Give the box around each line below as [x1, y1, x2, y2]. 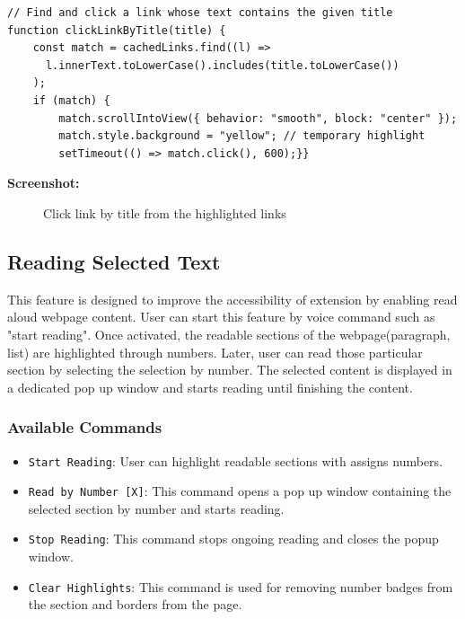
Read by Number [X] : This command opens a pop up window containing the [28, 482, 452, 500]
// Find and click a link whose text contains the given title [7, 6, 393, 19]
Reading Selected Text [7, 247, 221, 275]
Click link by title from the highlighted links [43, 203, 286, 222]
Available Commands [7, 416, 162, 438]
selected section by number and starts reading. [28, 499, 285, 517]
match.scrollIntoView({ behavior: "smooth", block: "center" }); [58, 111, 458, 125]
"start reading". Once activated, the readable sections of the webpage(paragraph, [7, 324, 451, 343]
